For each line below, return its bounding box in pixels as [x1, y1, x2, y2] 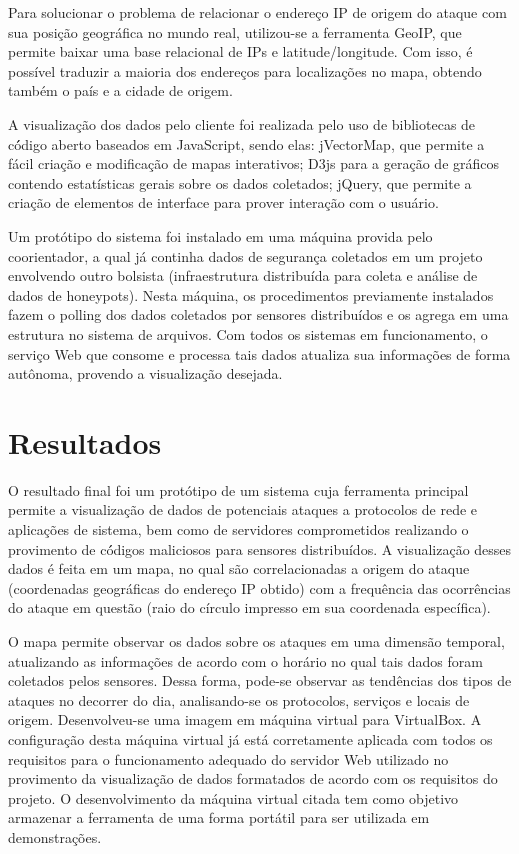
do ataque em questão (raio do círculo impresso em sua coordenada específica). [8, 597, 491, 618]
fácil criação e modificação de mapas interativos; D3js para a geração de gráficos [8, 153, 500, 174]
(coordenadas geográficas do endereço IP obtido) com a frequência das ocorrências [8, 577, 511, 598]
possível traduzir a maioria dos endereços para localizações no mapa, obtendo [8, 60, 482, 81]
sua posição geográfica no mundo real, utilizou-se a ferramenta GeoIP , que [8, 21, 462, 42]
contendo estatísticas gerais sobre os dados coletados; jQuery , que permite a [8, 172, 472, 193]
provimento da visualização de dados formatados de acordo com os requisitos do [8, 768, 498, 789]
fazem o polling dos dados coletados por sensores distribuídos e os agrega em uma [8, 304, 509, 325]
